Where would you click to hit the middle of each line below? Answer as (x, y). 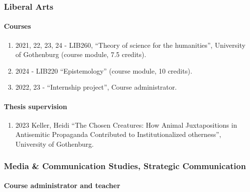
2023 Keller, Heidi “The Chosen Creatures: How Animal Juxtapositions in (126, 125)
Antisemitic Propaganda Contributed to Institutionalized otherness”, (118, 134)
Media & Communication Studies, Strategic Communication (125, 165)
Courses (18, 26)
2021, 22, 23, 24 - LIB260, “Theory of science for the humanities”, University (130, 45)
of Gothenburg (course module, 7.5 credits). (81, 54)
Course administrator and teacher (62, 185)
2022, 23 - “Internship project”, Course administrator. (96, 87)
